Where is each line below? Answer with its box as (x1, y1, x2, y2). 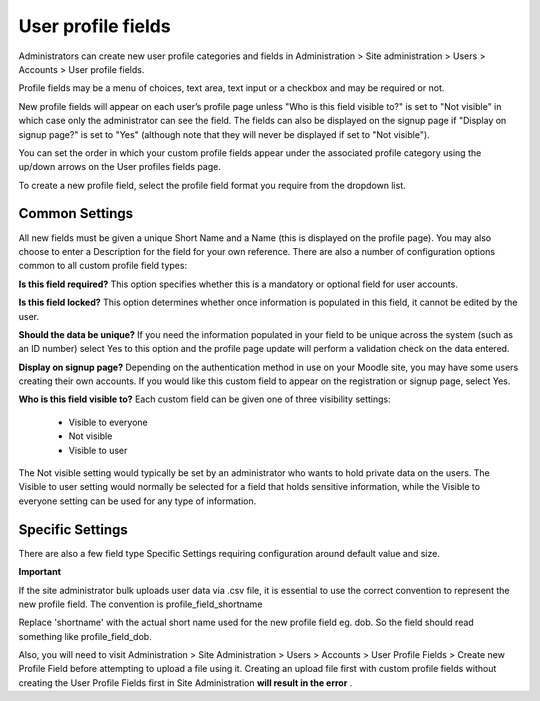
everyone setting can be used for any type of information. (18, 495, 257, 507)
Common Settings (18, 205, 134, 222)
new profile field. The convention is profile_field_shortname (18, 598, 263, 610)
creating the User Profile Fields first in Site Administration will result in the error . (18, 676, 353, 689)
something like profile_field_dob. (18, 630, 152, 642)
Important (18, 566, 62, 578)
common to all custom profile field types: (18, 260, 188, 272)
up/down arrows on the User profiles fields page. (18, 161, 222, 173)
